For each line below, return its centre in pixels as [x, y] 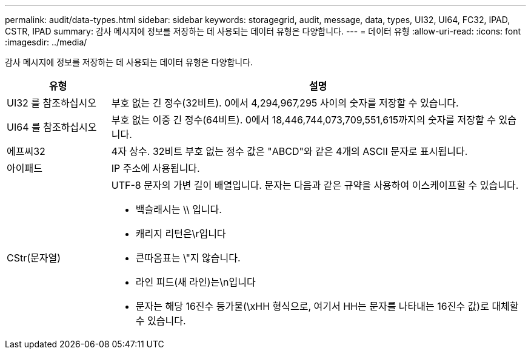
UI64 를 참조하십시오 [52, 127]
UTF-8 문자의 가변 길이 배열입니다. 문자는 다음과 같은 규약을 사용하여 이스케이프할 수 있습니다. [315, 185]
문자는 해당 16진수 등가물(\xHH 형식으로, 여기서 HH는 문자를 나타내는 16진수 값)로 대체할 [327, 306]
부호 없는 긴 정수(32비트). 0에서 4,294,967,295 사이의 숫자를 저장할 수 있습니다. [285, 103]
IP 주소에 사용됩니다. [155, 168]
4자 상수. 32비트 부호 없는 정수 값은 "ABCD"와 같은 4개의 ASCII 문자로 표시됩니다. [289, 151]
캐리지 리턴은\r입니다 [181, 234]
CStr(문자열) [34, 258]
